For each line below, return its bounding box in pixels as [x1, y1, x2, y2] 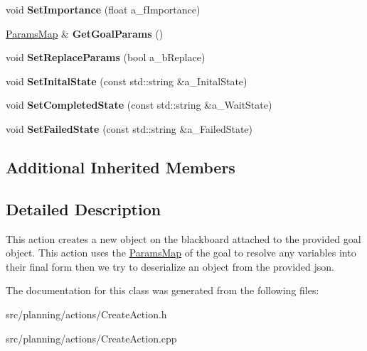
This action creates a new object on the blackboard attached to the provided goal [6, 231, 361, 246]
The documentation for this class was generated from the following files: [6, 283, 319, 298]
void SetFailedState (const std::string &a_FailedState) [6, 121, 253, 136]
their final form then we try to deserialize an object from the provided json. [6, 259, 335, 274]
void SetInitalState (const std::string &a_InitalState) [6, 73, 248, 88]
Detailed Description [6, 198, 161, 220]
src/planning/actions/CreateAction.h [6, 306, 167, 321]
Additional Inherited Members [6, 156, 235, 178]
